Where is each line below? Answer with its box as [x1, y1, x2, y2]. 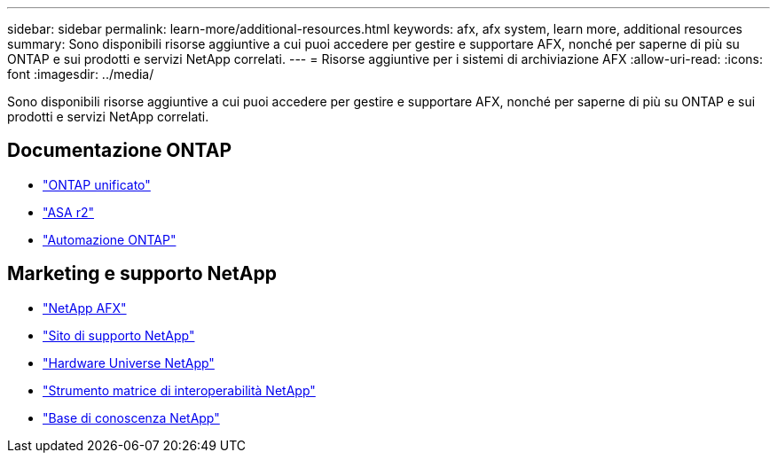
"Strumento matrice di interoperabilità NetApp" [43, 382, 316, 398]
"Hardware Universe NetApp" [43, 355, 215, 370]
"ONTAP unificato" [43, 176, 151, 192]
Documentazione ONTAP [7, 139, 232, 162]
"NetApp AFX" [43, 300, 127, 316]
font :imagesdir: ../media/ [7, 66, 154, 82]
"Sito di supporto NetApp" [43, 327, 195, 343]
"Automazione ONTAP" [43, 231, 177, 247]
